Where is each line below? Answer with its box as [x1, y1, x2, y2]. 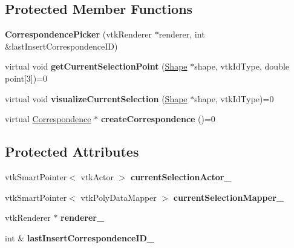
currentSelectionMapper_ [173, 191, 284, 203]
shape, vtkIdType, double [194, 60, 290, 73]
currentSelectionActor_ [130, 170, 232, 183]
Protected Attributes [5, 142, 139, 161]
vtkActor [80, 170, 114, 183]
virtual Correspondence [5, 113, 91, 125]
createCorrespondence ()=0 [100, 113, 215, 125]
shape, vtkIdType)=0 [194, 92, 274, 105]
